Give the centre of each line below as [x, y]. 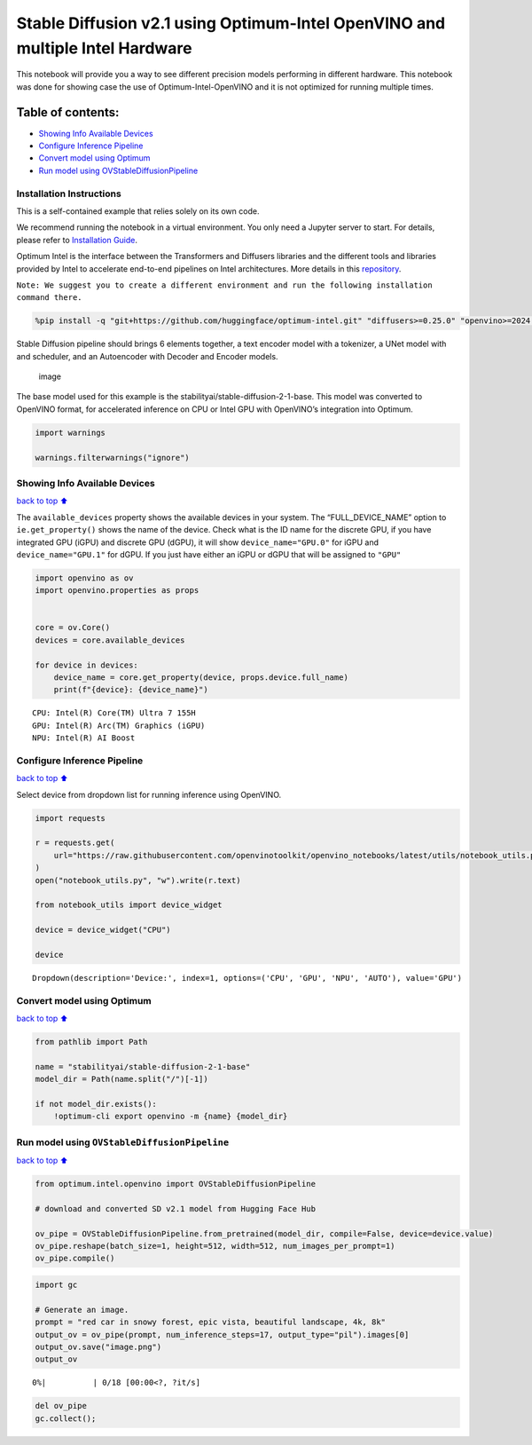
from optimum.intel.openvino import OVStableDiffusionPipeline [176, 1184]
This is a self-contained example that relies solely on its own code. [138, 211]
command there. [50, 298]
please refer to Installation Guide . [77, 240]
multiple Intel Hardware [104, 48]
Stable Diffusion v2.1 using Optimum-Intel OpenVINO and [231, 23]
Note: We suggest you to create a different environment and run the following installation [225, 285]
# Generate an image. [82, 1310]
